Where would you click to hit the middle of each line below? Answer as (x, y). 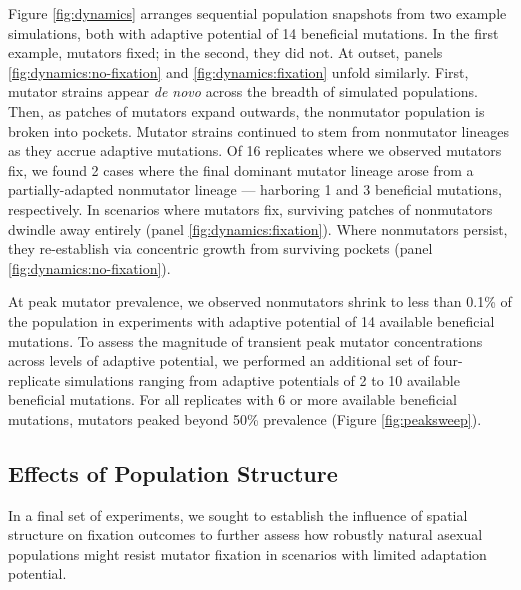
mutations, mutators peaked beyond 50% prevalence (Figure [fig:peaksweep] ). (245, 418)
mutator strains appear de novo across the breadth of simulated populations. (243, 91)
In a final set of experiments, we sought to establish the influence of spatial (238, 514)
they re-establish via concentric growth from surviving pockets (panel (220, 248)
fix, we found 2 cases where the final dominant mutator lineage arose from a (241, 169)
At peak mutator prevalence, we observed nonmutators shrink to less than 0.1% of (260, 301)
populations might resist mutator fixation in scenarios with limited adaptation (247, 553)
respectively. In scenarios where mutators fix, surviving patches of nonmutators (250, 208)
